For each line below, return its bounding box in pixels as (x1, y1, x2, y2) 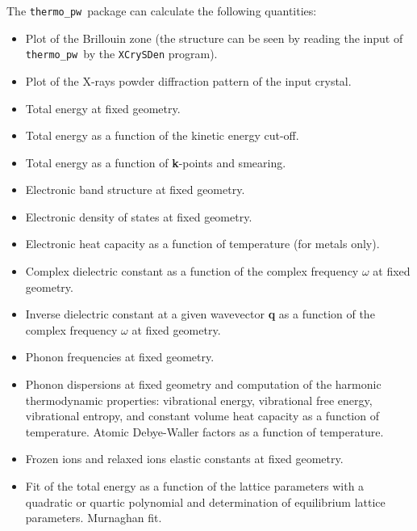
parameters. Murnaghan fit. (25, 509, 162, 526)
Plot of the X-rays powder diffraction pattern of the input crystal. (25, 72, 352, 89)
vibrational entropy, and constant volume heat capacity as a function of (25, 407, 379, 424)
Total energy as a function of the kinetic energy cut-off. (25, 127, 299, 144)
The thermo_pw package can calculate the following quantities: (6, 2, 317, 19)
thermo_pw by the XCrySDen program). (25, 45, 218, 62)
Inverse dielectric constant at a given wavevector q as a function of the (25, 306, 375, 322)
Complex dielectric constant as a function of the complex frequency (25, 263, 359, 280)
